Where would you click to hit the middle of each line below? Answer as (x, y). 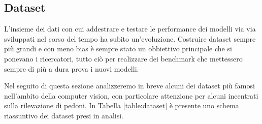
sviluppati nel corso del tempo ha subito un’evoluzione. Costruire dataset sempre (130, 38)
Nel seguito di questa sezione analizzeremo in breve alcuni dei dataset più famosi (129, 86)
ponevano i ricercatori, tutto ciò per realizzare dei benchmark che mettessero (123, 58)
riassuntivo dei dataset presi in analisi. (64, 115)
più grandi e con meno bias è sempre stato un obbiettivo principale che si (118, 49)
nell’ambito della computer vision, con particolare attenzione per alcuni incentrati (131, 95)
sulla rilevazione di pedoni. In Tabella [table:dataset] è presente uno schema (122, 105)
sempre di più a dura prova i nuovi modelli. (72, 68)
